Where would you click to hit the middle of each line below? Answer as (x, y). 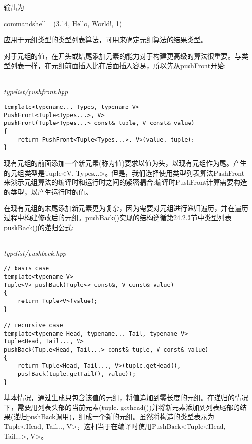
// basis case (27, 269)
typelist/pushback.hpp (35, 253)
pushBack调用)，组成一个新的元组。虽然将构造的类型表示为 (120, 417)
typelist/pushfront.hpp (36, 91)
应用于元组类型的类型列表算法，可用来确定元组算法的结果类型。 (106, 40)
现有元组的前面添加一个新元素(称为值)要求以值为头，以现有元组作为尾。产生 (125, 163)
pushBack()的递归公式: (39, 227)
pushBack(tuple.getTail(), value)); (77, 374)
